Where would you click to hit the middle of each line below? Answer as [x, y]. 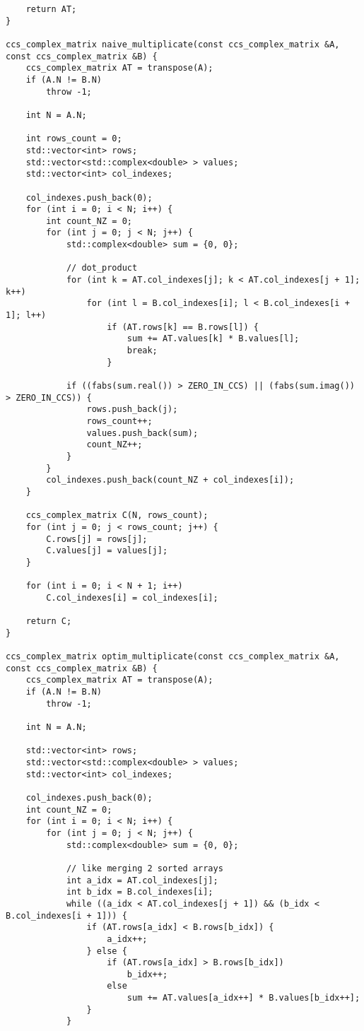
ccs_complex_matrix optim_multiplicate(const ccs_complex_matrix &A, [173, 657]
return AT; [51, 9]
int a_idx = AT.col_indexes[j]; [142, 880]
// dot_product [102, 268]
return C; [49, 621]
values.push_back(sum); [142, 433]
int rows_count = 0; [74, 139]
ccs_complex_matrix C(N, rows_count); [117, 515]
